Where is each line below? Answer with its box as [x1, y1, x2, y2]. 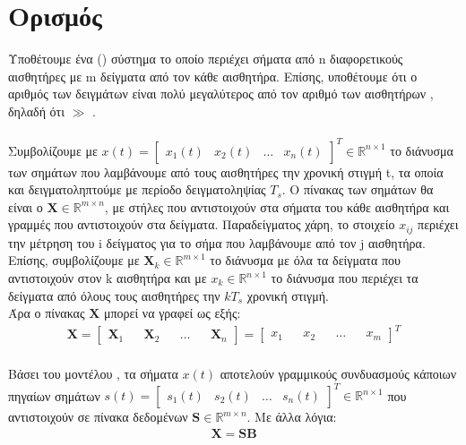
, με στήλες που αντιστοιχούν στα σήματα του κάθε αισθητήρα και [104, 197, 450, 216]
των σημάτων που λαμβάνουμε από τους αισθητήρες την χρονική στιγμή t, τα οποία [8, 162, 444, 181]
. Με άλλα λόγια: [246, 407, 337, 426]
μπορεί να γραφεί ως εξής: [103, 304, 241, 322]
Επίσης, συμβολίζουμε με [8, 251, 140, 270]
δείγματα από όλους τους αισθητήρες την [8, 286, 220, 304]
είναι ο [8, 197, 43, 216]
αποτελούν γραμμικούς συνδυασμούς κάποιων [220, 364, 457, 382]
